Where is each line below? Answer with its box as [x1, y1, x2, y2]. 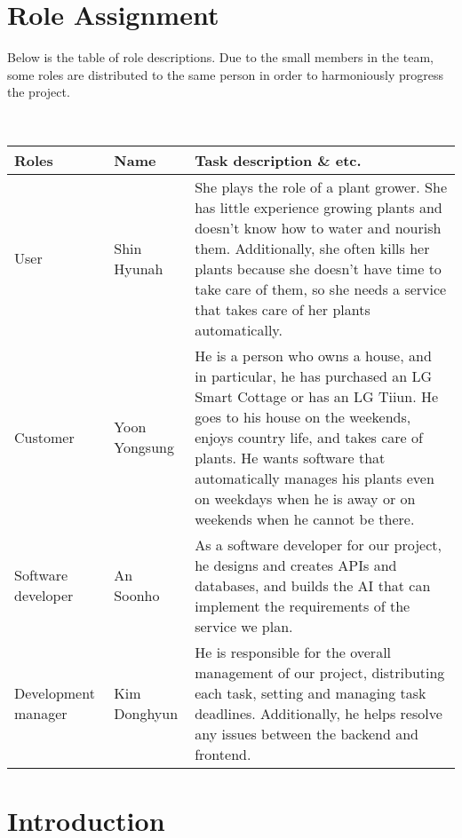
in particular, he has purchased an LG [195, 365, 433, 386]
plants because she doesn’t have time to [195, 257, 442, 279]
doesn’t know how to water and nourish [195, 217, 442, 238]
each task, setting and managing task [195, 682, 426, 703]
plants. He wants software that [195, 447, 386, 468]
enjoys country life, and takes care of [195, 426, 423, 447]
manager [14, 702, 68, 723]
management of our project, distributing [195, 661, 445, 683]
